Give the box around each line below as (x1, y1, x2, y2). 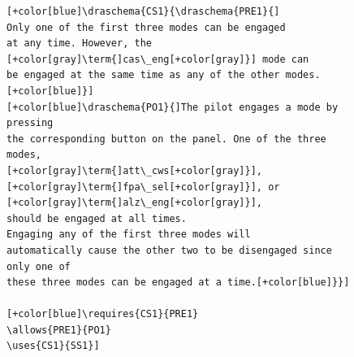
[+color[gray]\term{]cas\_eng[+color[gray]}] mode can (6, 53, 309, 65)
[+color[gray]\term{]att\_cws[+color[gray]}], (6, 164, 262, 176)
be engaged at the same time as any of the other (6, 69, 280, 81)
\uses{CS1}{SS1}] (6, 340, 100, 352)
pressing (6, 117, 54, 129)
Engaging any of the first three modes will (6, 229, 251, 241)
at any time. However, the (6, 37, 152, 50)
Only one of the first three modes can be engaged (6, 21, 286, 33)
